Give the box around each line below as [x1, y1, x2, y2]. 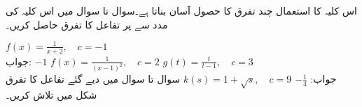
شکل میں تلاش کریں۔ [6, 88, 97, 102]
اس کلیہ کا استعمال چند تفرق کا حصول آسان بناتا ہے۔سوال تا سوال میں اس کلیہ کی [6, 3, 357, 17]
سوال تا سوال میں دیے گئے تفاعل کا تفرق [6, 72, 181, 86]
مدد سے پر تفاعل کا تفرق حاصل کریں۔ [6, 17, 168, 31]
